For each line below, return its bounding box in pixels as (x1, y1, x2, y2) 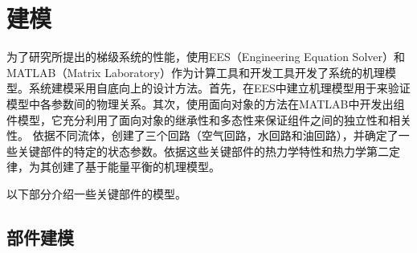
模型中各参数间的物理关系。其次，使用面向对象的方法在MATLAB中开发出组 (6, 95, 405, 112)
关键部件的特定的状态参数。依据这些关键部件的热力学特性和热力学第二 (17, 142, 389, 159)
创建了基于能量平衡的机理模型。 (51, 158, 220, 175)
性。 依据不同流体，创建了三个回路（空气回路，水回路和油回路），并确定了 (6, 127, 399, 144)
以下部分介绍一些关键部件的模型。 (6, 185, 186, 202)
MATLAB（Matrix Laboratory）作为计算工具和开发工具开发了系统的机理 (6, 63, 385, 80)
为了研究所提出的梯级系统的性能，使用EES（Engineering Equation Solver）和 (6, 48, 405, 65)
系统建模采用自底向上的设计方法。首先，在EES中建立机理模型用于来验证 (28, 80, 411, 96)
